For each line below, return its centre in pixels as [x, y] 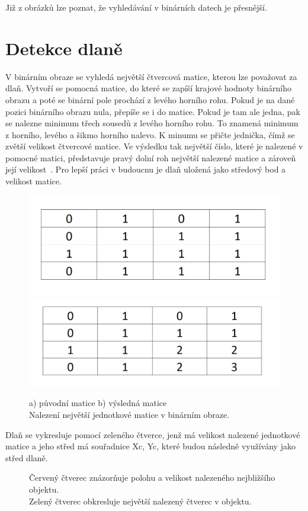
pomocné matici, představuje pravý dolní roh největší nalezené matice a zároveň [151, 157]
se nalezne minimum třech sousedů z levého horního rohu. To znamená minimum [152, 123]
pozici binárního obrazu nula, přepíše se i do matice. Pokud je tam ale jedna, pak [153, 111]
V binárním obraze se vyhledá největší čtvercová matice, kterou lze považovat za [151, 76]
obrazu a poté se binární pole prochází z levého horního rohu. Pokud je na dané [150, 99]
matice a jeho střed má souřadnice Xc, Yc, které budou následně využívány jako [150, 446]
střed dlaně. [27, 457]
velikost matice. [33, 181]
